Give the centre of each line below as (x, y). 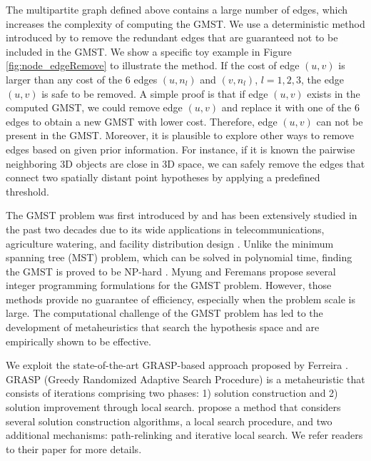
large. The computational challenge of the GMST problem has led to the (164, 313)
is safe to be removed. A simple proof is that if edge (155, 93)
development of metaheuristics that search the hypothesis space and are (163, 327)
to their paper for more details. (74, 449)
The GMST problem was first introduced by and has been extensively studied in (182, 215)
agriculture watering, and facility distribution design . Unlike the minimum (170, 243)
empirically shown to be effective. (78, 341)
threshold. (27, 191)
